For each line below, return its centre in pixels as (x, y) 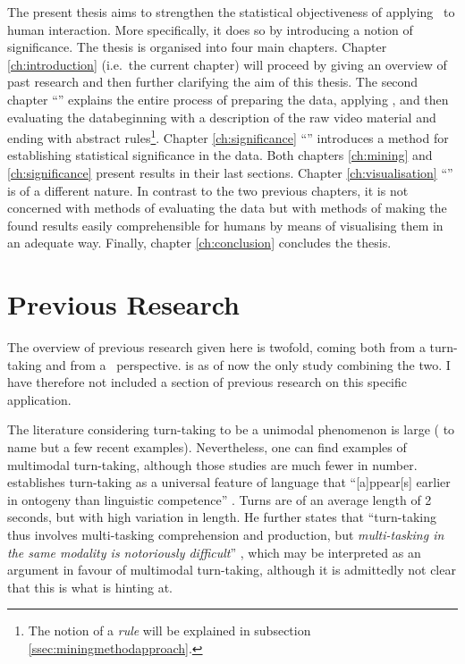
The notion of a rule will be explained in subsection (169, 630)
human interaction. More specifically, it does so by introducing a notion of (210, 29)
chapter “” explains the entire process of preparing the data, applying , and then (228, 99)
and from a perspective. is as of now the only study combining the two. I (248, 364)
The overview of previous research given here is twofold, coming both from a (216, 347)
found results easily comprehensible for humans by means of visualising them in (225, 225)
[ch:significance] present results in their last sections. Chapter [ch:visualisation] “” (230, 172)
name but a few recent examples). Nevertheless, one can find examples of (207, 447)
